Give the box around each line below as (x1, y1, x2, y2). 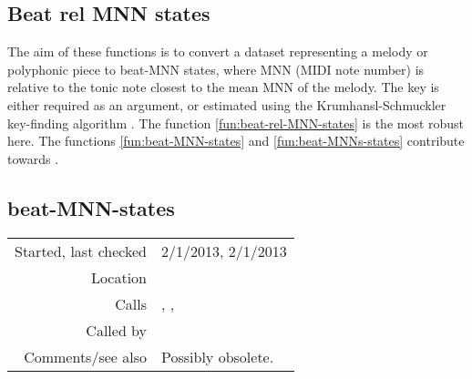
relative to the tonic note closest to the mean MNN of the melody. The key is (7, 77, 439, 97)
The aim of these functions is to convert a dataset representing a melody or (7, 42, 428, 61)
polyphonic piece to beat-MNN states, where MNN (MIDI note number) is (7, 59, 425, 78)
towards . (7, 149, 59, 168)
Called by (86, 319, 148, 341)
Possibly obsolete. (161, 345, 274, 367)
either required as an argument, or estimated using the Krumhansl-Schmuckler (7, 95, 446, 114)
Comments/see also (24, 345, 148, 367)
